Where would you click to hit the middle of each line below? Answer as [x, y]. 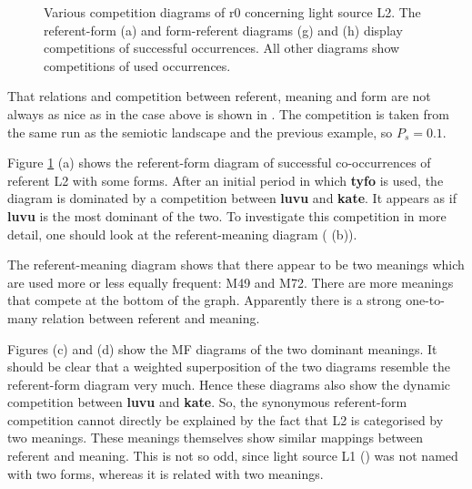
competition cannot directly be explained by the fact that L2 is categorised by [226, 419]
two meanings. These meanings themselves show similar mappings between [216, 438]
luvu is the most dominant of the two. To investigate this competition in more [227, 215]
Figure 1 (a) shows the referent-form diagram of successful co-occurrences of [219, 163]
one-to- [425, 300]
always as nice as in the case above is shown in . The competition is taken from [228, 113]
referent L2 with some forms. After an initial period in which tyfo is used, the [226, 180]
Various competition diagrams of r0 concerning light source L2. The [232, 12]
